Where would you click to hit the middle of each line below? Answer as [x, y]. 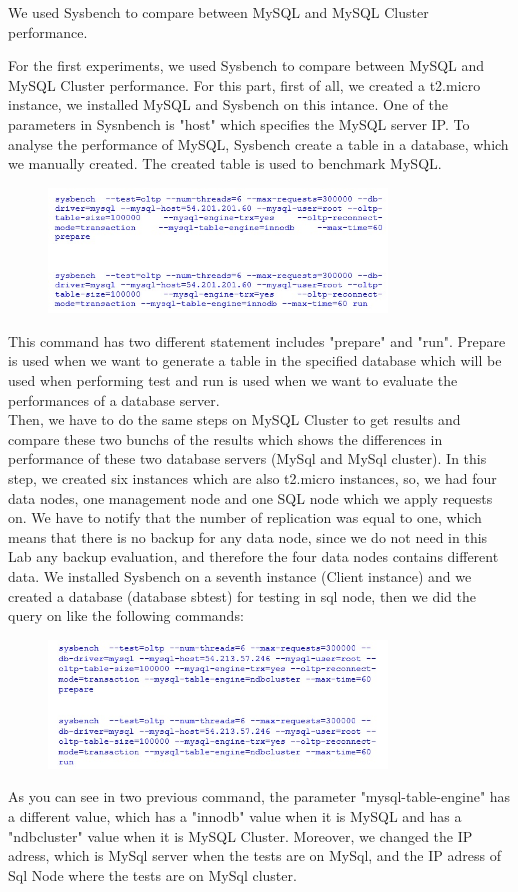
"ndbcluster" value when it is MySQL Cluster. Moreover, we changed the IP [240, 835]
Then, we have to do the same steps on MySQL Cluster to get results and [234, 419]
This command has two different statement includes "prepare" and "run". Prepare [257, 340]
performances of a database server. [114, 399]
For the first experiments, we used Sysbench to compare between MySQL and [246, 65]
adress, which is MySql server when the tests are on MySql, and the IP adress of [254, 855]
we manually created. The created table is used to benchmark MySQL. [225, 163]
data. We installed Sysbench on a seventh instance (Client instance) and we [240, 575]
